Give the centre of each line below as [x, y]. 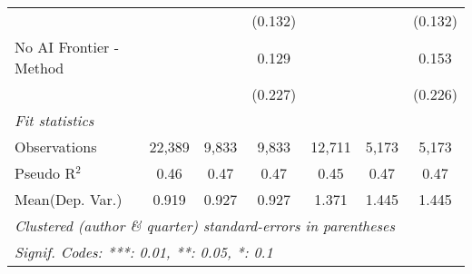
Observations [56, 147]
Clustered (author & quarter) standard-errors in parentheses [205, 225]
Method [39, 68]
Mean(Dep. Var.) [69, 199]
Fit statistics [54, 120]
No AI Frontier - [67, 47]
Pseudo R [45, 173]
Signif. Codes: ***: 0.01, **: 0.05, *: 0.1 [144, 252]
